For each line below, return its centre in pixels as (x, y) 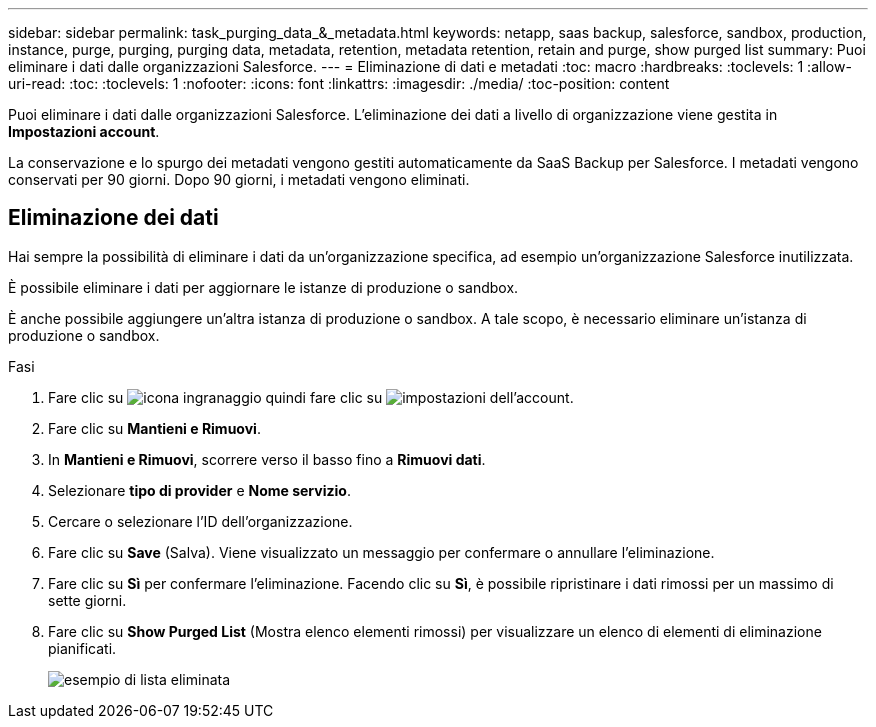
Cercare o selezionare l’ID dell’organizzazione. (200, 521)
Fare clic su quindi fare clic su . (311, 397)
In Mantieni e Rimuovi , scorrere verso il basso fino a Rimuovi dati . (267, 459)
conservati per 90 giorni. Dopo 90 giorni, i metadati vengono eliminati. (239, 179)
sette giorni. (87, 600)
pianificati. (82, 648)
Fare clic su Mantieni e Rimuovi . (154, 428)
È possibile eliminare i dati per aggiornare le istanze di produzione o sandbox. (263, 287)
